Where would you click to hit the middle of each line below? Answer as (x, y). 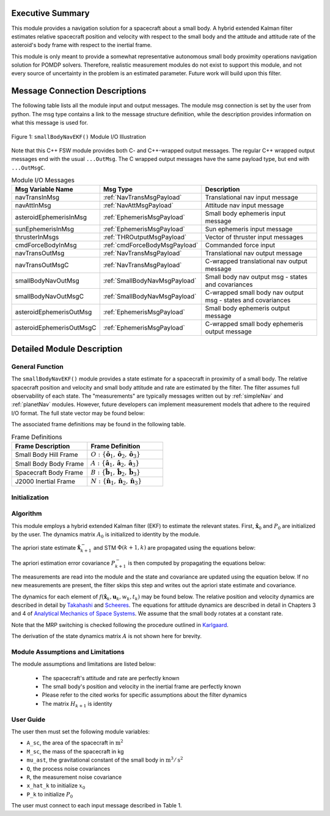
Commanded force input (240, 245)
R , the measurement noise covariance (74, 777)
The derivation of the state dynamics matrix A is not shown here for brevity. (106, 636)
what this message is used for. (50, 123)
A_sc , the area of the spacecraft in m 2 (75, 742)
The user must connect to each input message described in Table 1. (97, 806)
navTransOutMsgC (42, 265)
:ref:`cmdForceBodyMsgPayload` (151, 245)
